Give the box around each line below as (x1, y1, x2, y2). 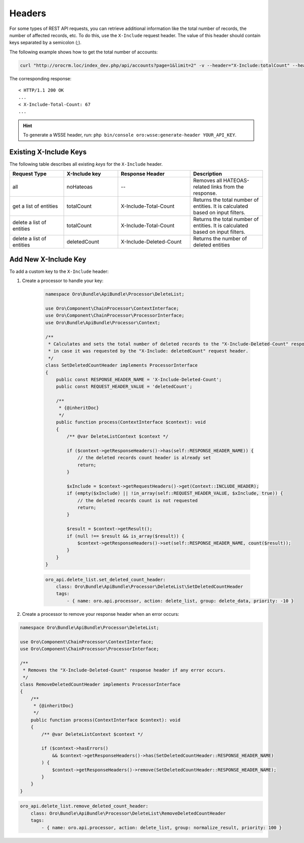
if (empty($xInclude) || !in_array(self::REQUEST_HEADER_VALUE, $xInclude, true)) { (66, 490, 283, 496)
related (193, 183, 210, 191)
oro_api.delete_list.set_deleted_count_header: (45, 577, 166, 582)
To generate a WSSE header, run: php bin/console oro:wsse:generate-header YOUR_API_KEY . (23, 132, 237, 138)
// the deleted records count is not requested (77, 497, 198, 503)
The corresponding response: (9, 75, 72, 81)
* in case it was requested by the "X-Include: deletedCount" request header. (48, 348, 249, 354)
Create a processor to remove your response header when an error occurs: (22, 611, 179, 617)
